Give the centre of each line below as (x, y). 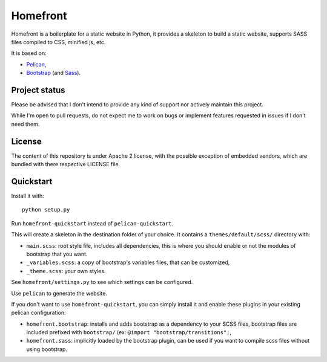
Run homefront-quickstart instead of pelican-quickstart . (92, 223)
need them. (25, 124)
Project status (38, 90)
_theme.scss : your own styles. (66, 271)
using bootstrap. (47, 349)
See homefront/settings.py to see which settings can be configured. (102, 282)
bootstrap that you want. (57, 254)
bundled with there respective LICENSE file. (66, 164)
